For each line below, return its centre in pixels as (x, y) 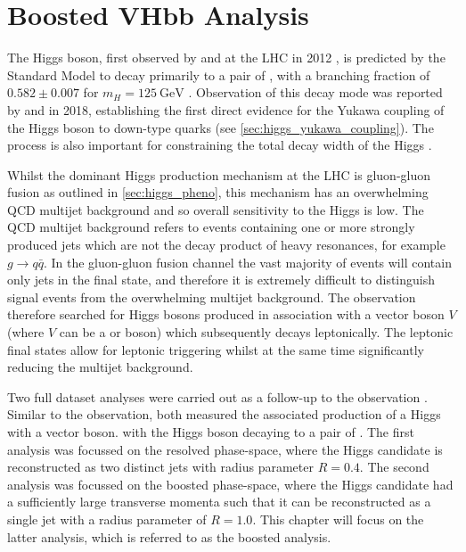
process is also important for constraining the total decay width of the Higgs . (220, 145)
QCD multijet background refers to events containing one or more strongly (211, 227)
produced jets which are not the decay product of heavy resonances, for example (226, 245)
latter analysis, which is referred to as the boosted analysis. (169, 536)
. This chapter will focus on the (338, 519)
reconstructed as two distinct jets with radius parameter (160, 467)
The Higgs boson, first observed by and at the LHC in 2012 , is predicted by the (226, 58)
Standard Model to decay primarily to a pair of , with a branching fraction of (219, 74)
